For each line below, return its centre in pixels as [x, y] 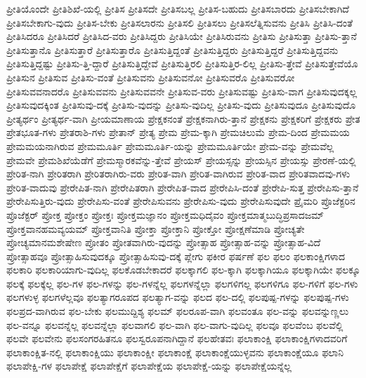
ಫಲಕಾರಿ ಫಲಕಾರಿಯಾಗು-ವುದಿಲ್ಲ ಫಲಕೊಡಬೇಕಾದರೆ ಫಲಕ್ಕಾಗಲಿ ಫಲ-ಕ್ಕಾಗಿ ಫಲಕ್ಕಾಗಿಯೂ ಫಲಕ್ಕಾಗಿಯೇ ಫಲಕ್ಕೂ [183, 270]
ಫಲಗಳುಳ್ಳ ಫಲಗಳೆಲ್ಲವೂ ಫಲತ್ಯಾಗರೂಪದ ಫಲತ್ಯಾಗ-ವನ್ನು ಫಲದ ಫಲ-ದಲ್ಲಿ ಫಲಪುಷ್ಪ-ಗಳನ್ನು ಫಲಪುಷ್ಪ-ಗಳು [178, 297]
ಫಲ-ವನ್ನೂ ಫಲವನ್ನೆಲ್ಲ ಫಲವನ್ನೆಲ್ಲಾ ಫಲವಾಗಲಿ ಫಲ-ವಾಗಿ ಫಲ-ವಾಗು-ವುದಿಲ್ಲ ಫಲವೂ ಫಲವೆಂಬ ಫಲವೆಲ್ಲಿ [175, 324]
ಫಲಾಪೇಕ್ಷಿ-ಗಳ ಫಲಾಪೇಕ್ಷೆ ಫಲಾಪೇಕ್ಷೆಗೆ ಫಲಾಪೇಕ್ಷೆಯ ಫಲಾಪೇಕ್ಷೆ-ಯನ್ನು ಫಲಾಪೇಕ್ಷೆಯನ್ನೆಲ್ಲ [149, 366]
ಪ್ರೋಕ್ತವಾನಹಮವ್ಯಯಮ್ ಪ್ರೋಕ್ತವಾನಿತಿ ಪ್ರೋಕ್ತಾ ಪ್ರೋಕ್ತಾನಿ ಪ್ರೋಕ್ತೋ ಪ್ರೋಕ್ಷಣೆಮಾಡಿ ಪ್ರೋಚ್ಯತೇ [156, 228]
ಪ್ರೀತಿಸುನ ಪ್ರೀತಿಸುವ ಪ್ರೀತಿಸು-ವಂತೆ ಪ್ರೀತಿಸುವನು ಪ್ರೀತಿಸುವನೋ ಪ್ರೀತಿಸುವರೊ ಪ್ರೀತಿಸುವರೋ [151, 77]
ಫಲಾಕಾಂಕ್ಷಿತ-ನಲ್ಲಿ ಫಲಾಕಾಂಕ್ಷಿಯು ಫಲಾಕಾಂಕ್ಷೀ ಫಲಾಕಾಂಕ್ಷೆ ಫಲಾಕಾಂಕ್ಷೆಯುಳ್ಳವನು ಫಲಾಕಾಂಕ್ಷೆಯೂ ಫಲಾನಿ [175, 352]
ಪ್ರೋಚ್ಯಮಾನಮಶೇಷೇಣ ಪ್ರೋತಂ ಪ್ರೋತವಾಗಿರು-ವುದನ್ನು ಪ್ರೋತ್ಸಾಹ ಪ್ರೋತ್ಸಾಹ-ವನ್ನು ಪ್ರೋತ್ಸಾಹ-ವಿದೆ [164, 242]
